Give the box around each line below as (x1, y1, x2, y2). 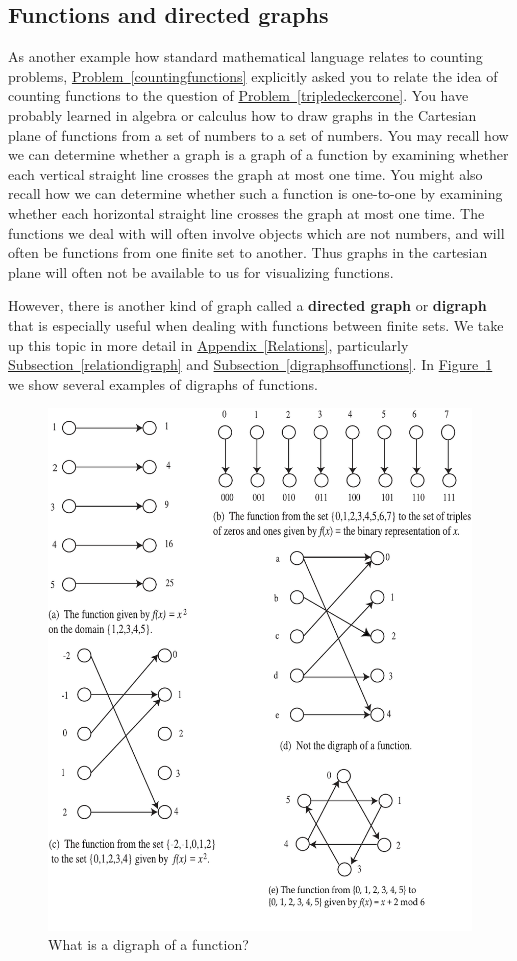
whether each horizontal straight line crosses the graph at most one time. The (8, 202, 485, 223)
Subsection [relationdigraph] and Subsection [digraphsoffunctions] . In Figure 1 (8, 354, 493, 375)
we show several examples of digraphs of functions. (8, 373, 319, 394)
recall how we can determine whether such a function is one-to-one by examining (8, 183, 503, 204)
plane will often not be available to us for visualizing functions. (8, 261, 394, 282)
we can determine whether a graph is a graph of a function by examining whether (8, 144, 509, 165)
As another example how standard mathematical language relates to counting (8, 46, 483, 67)
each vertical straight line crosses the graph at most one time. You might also (8, 163, 483, 184)
